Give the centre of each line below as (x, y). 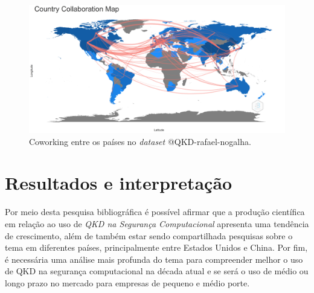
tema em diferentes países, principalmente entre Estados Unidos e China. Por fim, (156, 247)
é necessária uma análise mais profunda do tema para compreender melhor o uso (154, 259)
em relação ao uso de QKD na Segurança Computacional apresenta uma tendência (157, 223)
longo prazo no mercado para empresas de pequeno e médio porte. (127, 282)
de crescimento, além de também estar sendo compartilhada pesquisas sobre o (149, 235)
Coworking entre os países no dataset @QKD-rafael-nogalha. (140, 141)
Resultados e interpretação (119, 183)
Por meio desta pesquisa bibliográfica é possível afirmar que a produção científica (155, 212)
